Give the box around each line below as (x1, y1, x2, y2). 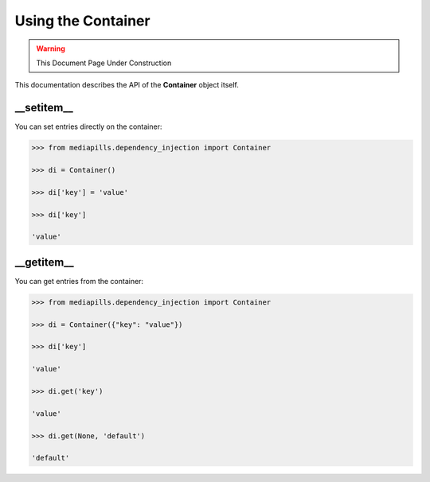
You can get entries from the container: (14, 276, 143, 286)
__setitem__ (14, 101, 73, 115)
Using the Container (14, 12, 150, 29)
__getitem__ (14, 255, 75, 269)
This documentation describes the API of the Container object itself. (14, 80, 239, 90)
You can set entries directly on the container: (14, 122, 162, 131)
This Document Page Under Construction (36, 58, 172, 68)
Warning (36, 44, 65, 53)
